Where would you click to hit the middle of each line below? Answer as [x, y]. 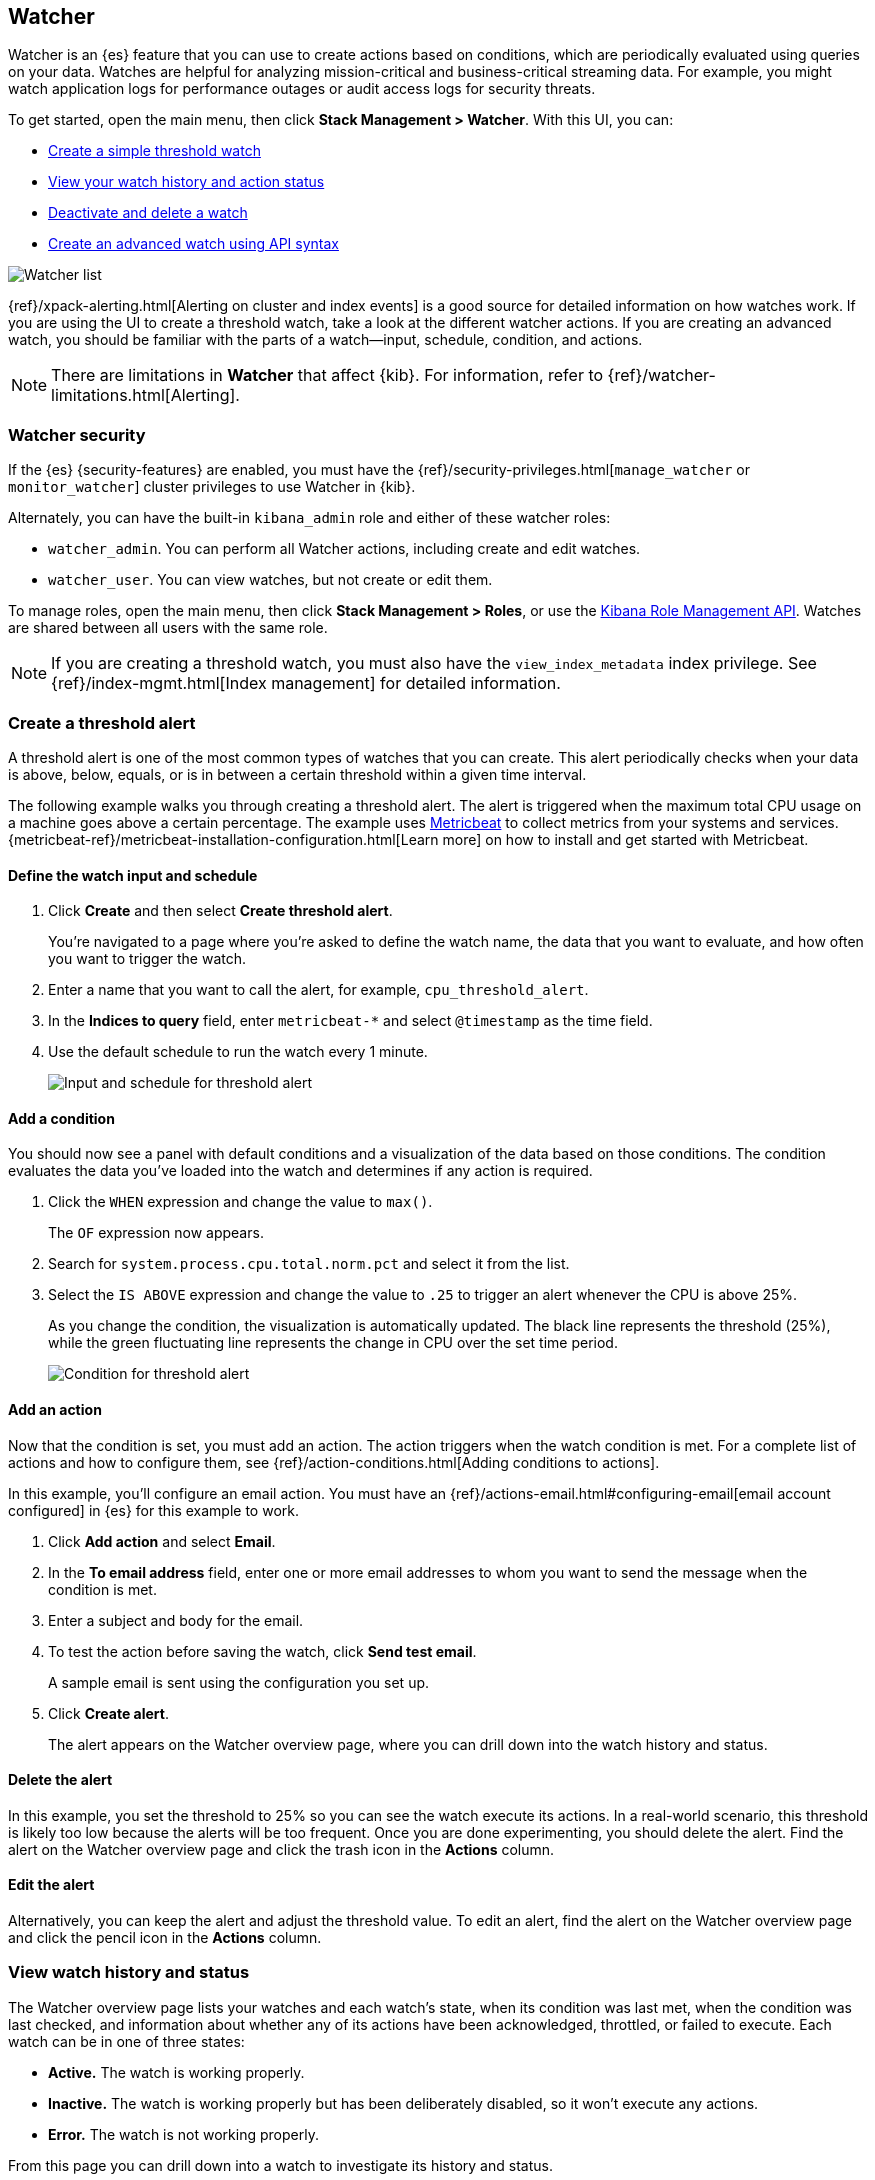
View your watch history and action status [186, 182]
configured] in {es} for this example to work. [153, 1510]
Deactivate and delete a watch [148, 213]
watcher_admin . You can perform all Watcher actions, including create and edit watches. [344, 549]
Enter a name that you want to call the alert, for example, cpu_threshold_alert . [318, 990]
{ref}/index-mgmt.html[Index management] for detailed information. [306, 683]
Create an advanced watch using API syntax [193, 244]
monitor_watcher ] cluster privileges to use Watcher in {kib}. [212, 487]
